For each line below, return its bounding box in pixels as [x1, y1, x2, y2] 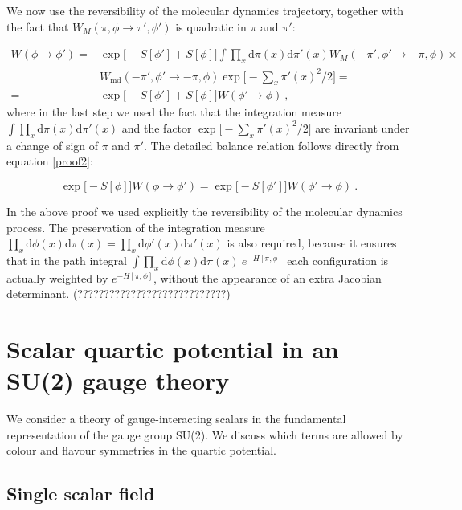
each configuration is [287, 251, 389, 268]
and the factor [121, 119, 192, 136]
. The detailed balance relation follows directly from [143, 137, 399, 153]
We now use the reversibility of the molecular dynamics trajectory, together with [6, 2, 403, 18]
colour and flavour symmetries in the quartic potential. [6, 442, 276, 459]
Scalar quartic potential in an [6, 333, 339, 365]
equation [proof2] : [6, 153, 93, 169]
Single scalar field [6, 481, 155, 506]
